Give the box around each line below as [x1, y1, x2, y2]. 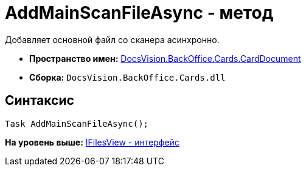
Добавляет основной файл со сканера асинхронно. [5, 34, 220, 45]
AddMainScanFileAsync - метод [5, 2, 274, 23]
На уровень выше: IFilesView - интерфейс [5, 136, 179, 147]
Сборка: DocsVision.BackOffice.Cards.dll [29, 72, 226, 82]
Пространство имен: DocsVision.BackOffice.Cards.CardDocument [29, 53, 301, 64]
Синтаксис [5, 93, 74, 109]
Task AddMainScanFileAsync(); [5, 118, 149, 129]
